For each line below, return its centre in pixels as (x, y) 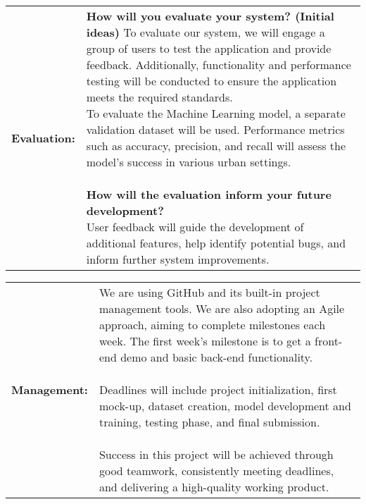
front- (329, 341)
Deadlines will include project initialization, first (218, 389)
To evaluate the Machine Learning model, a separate (216, 113)
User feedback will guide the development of (195, 227)
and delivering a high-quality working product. (214, 487)
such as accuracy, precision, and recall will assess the (216, 146)
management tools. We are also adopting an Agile (222, 308)
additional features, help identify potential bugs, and (216, 243)
